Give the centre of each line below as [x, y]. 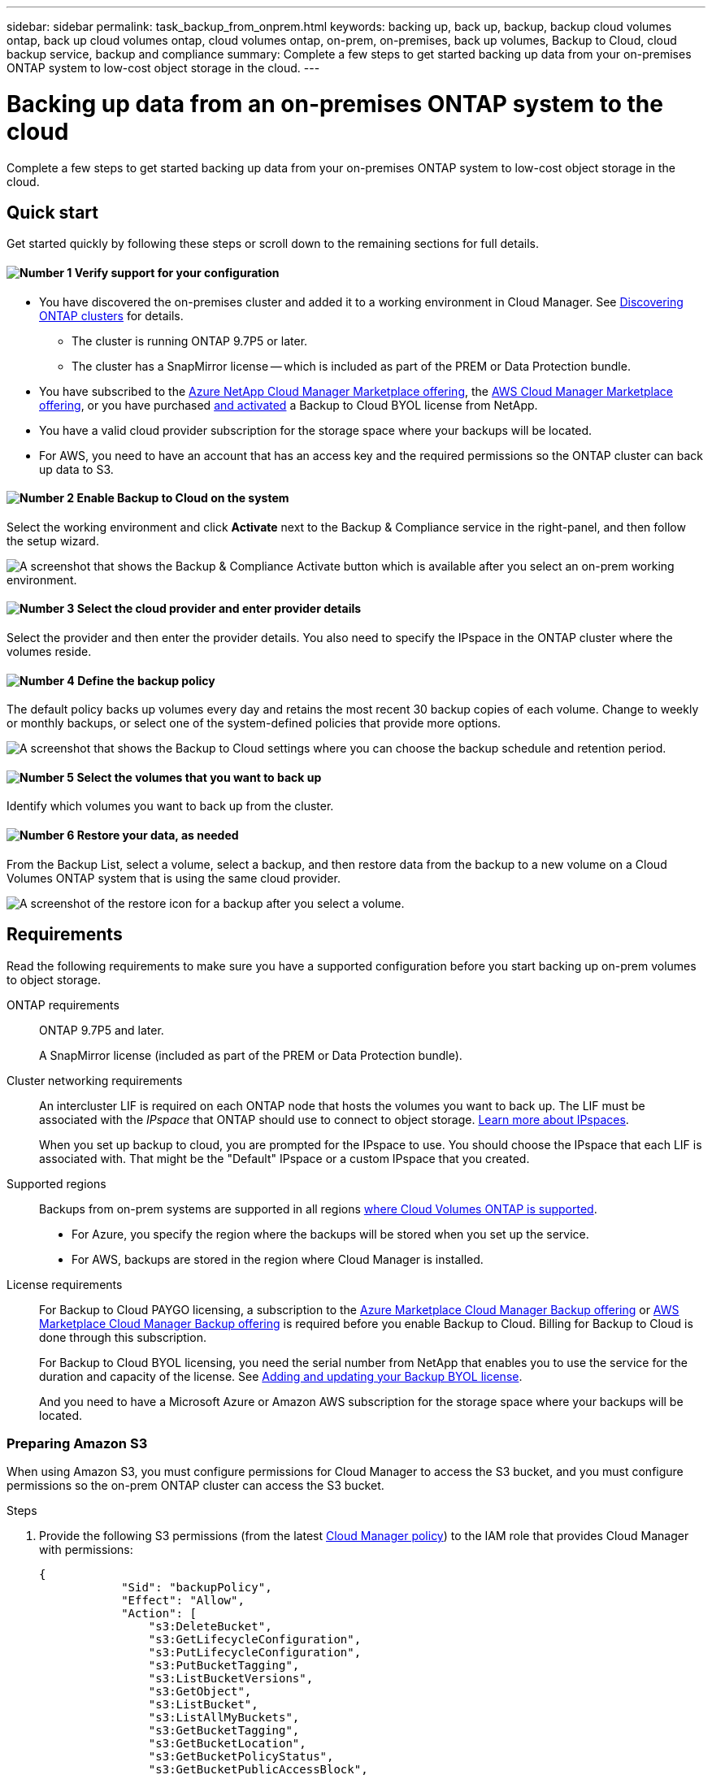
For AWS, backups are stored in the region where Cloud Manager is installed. [278, 1259]
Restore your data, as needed [158, 835]
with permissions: [86, 1550]
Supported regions [56, 1183]
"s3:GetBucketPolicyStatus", [241, 1757]
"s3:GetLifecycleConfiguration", [255, 1640]
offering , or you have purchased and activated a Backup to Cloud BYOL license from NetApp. [289, 405]
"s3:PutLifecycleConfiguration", [255, 1653]
